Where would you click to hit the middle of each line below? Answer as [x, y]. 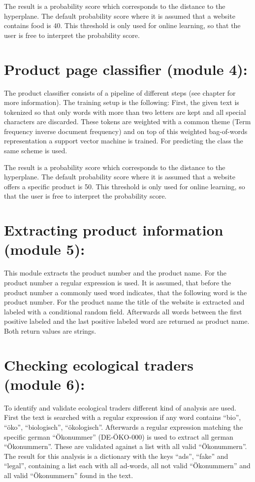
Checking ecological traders [99, 364]
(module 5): [45, 249]
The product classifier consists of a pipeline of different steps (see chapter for [120, 92]
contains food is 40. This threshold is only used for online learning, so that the [122, 25]
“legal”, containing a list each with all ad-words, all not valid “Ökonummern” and [127, 465]
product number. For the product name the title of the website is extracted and [124, 302]
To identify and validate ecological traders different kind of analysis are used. [120, 407]
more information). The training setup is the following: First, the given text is [122, 102]
